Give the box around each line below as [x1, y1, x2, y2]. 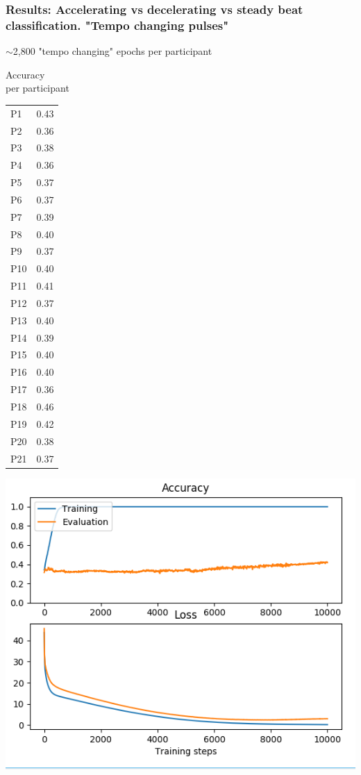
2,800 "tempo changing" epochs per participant [12, 44, 212, 58]
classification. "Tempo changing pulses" [6, 16, 229, 33]
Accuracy [6, 67, 45, 81]
